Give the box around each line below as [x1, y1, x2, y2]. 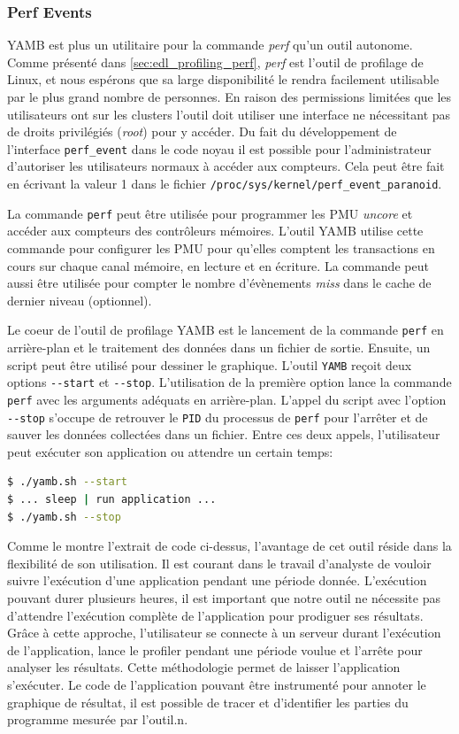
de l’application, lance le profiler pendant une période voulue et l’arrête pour [7, 640, 423, 659]
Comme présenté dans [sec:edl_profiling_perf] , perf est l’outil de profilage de [7, 52, 424, 71]
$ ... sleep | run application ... [7, 492, 217, 506]
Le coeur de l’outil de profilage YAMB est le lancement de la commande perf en [7, 321, 444, 339]
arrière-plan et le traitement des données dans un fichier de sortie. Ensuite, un [7, 337, 431, 356]
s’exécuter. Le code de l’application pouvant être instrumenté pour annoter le [7, 675, 426, 693]
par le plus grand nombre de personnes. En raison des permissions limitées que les [7, 88, 452, 105]
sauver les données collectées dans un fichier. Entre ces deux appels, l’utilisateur [7, 425, 440, 444]
